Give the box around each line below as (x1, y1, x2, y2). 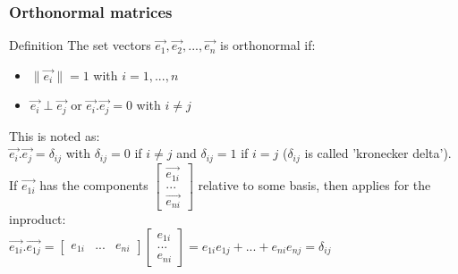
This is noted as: (9, 126, 100, 145)
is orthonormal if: (220, 36, 316, 54)
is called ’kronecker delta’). (304, 144, 452, 162)
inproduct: (9, 210, 66, 228)
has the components (39, 176, 148, 195)
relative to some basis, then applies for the (198, 176, 431, 195)
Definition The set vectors (9, 36, 151, 54)
